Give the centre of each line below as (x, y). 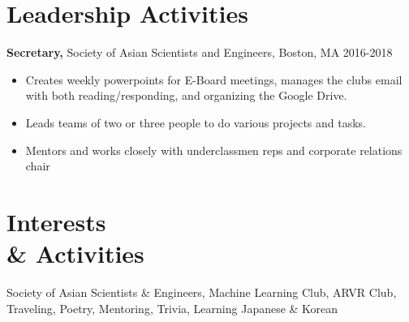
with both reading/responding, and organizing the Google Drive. (186, 95)
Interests (56, 221)
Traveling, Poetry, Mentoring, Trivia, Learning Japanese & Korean (172, 308)
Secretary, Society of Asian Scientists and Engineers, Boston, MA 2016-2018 (200, 52)
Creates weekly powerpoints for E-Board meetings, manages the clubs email (214, 79)
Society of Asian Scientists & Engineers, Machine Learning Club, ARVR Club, (202, 292)
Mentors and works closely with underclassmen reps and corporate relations (214, 150)
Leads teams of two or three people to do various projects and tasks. (196, 122)
